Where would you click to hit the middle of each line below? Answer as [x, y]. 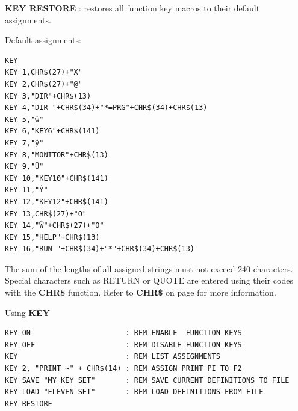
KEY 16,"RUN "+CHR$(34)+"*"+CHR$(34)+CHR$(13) [100, 249]
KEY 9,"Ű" [24, 167]
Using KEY [27, 312]
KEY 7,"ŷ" [24, 143]
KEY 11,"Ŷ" [26, 190]
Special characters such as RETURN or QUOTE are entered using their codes [149, 280]
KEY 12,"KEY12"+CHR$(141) [57, 202]
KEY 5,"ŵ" [24, 119]
